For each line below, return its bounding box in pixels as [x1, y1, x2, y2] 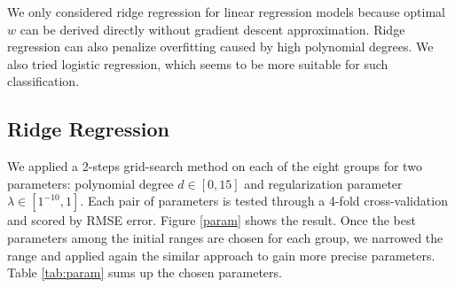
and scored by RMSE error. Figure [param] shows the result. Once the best [7, 211, 416, 230]
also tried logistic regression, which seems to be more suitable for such [7, 54, 388, 73]
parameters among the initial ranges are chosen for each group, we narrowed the [7, 228, 443, 246]
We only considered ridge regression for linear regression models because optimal [7, 3, 445, 20]
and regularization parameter [244, 174, 403, 192]
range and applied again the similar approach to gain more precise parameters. [7, 245, 435, 264]
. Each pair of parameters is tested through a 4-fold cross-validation [80, 191, 448, 210]
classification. [7, 72, 80, 90]
